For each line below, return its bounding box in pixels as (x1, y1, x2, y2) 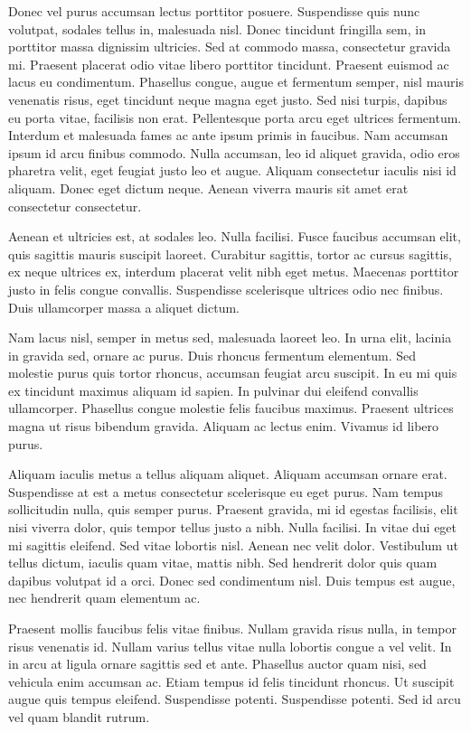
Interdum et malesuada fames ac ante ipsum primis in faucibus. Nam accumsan (8, 126, 448, 145)
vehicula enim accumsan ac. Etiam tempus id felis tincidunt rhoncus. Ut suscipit (8, 671, 455, 690)
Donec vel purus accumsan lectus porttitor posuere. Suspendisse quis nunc (8, 2, 420, 20)
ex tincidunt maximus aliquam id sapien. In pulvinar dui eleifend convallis (8, 380, 419, 399)
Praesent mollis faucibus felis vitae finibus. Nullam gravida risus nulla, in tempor (8, 619, 457, 637)
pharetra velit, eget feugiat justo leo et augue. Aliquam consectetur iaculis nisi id (8, 161, 457, 180)
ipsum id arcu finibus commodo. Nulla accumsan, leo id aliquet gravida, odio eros (8, 143, 460, 162)
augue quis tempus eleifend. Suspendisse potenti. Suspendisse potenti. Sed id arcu (8, 690, 461, 709)
